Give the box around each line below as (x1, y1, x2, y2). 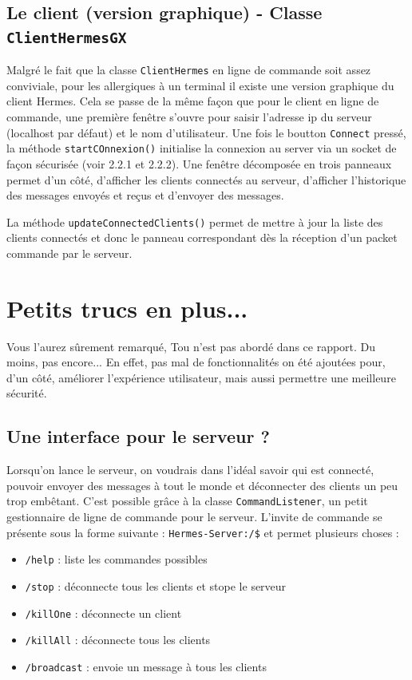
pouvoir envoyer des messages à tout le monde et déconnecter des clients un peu (6, 476, 398, 493)
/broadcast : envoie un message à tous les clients (25, 658, 267, 674)
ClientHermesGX (6, 29, 127, 46)
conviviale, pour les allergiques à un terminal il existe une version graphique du (6, 77, 394, 93)
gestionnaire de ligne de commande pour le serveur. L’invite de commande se (6, 508, 382, 525)
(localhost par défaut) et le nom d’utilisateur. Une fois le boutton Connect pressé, (6, 124, 406, 140)
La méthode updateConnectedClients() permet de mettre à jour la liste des (6, 213, 383, 230)
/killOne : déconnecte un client (25, 604, 182, 621)
